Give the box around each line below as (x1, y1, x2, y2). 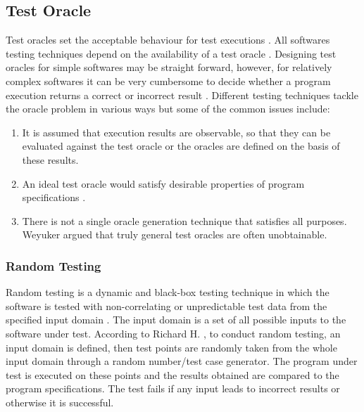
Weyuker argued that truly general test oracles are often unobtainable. (22, 227, 327, 242)
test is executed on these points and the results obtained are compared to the (6, 367, 339, 382)
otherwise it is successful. (6, 394, 114, 409)
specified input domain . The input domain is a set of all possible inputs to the (6, 312, 346, 327)
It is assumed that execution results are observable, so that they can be (22, 124, 331, 139)
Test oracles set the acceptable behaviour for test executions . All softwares (6, 32, 330, 47)
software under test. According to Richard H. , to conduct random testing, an (6, 326, 341, 340)
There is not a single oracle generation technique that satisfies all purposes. (22, 213, 347, 228)
